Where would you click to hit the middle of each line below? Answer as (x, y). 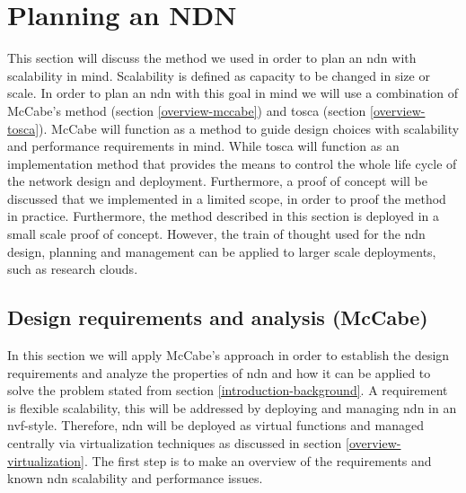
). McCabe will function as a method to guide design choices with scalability (249, 128)
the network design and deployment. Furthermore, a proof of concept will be (217, 181)
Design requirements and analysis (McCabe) (218, 317)
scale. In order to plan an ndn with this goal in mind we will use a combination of (233, 93)
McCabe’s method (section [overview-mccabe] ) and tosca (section (187, 110)
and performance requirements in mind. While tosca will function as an (203, 146)
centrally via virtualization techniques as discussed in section (175, 443)
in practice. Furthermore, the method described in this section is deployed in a (223, 216)
